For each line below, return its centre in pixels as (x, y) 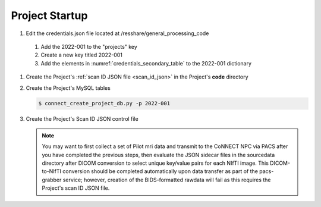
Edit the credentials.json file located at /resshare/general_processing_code (117, 33)
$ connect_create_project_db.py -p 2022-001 (104, 103)
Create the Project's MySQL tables (68, 88)
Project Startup (49, 15)
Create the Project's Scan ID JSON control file (82, 119)
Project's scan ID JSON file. (76, 188)
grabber (52, 180)
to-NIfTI (52, 171)
